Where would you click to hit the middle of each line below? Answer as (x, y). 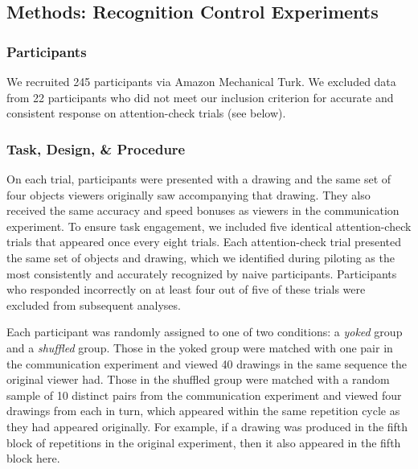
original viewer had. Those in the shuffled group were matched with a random (198, 379)
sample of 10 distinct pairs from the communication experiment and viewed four (204, 395)
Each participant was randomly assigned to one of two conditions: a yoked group (205, 332)
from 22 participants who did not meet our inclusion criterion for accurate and (200, 97)
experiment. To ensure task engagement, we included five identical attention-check (209, 226)
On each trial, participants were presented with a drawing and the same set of (199, 179)
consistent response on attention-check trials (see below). (146, 113)
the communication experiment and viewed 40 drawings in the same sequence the (207, 363)
